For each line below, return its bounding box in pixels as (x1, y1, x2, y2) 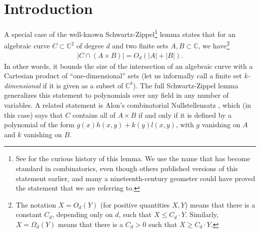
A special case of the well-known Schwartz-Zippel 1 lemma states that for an (4, 27, 236, 39)
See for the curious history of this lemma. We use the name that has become (15, 153, 250, 164)
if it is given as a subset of (42, 80, 123, 90)
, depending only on (52, 209, 113, 220)
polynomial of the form (4, 119, 74, 130)
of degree (76, 40, 104, 51)
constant (15, 209, 42, 220)
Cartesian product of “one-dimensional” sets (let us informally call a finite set (4, 70, 242, 81)
